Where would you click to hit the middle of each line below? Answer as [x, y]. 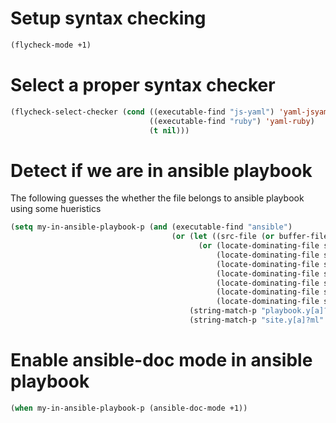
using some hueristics [56, 209]
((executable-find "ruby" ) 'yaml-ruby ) [231, 121]
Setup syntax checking [108, 18]
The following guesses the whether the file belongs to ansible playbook [157, 198]
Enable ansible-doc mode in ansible [161, 360]
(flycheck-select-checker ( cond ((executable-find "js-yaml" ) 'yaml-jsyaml [171, 112]
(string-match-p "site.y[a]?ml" [257, 320]
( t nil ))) [169, 130]
